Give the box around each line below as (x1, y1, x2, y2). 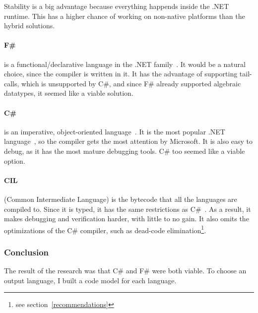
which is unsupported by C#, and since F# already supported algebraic (21, 78, 241, 88)
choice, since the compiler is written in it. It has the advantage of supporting (4, 68, 238, 79)
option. (4, 155, 25, 166)
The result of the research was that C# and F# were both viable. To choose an (4, 265, 247, 276)
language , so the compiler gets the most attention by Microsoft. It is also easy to (4, 136, 253, 146)
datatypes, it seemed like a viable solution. (4, 88, 133, 98)
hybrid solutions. (4, 20, 55, 31)
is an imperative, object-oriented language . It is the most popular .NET (4, 126, 225, 136)
